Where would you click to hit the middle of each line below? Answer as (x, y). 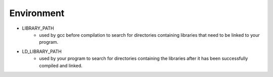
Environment (37, 13)
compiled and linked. (61, 65)
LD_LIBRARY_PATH (42, 51)
